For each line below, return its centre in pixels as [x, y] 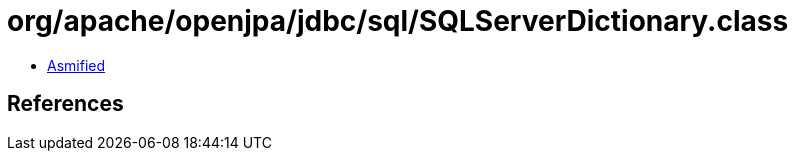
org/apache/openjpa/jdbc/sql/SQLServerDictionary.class [398, 21]
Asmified [76, 65]
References [65, 104]
